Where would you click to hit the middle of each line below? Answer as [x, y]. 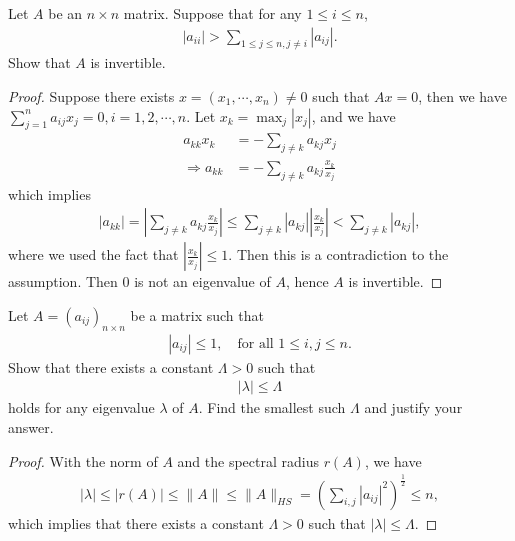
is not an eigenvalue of [202, 281]
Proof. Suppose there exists [91, 96]
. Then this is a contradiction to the [338, 254]
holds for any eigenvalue [81, 407]
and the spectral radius [248, 460]
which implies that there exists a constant [136, 522]
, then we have [462, 96]
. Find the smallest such [272, 407]
